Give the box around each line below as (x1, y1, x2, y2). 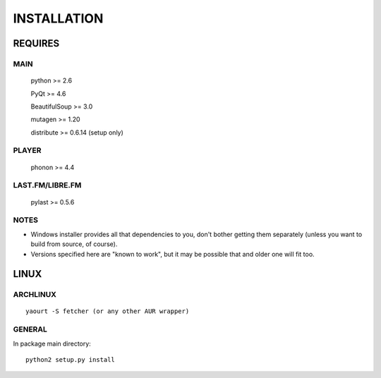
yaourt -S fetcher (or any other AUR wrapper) (25, 307, 190, 315)
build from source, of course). (30, 240, 118, 248)
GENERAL (13, 324, 47, 334)
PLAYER (13, 145, 42, 155)
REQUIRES (13, 37, 60, 49)
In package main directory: (13, 339, 91, 348)
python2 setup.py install (25, 356, 116, 364)
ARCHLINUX (13, 290, 56, 300)
